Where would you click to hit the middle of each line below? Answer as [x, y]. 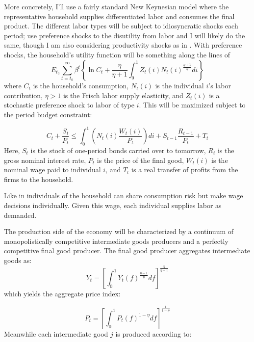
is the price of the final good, [140, 160]
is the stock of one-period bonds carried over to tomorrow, [118, 150]
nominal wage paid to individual [52, 170]
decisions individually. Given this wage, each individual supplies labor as [113, 205]
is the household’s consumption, [81, 86]
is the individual [179, 86]
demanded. [20, 215]
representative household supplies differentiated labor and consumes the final [119, 16]
